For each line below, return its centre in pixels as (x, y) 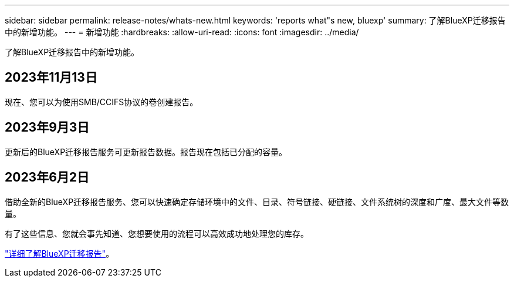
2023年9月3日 (47, 127)
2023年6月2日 (47, 177)
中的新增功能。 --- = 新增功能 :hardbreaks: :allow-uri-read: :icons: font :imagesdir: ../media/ (182, 32)
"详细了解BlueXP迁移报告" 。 (60, 253)
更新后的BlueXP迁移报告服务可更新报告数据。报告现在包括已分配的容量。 (146, 152)
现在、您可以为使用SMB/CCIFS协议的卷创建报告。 (102, 102)
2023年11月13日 (51, 78)
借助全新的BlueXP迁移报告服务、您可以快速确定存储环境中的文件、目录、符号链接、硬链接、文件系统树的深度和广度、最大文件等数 (257, 202)
